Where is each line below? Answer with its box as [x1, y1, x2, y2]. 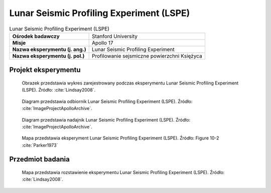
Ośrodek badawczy [12, 32, 60, 39]
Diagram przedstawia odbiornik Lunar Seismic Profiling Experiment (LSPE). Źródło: [22, 98, 193, 104]
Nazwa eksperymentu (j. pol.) [12, 52, 85, 59]
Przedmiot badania [9, 155, 70, 163]
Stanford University [91, 32, 138, 39]
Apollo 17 [91, 39, 113, 46]
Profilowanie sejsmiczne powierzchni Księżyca [91, 52, 203, 59]
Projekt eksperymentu [9, 65, 81, 74]
